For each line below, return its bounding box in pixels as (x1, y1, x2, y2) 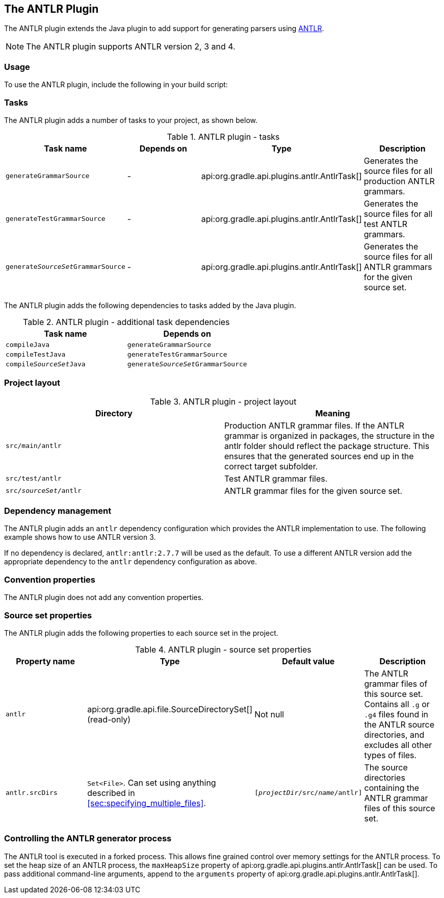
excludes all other (364, 739, 432, 750)
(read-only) (87, 714, 131, 725)
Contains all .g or (364, 699, 430, 709)
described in (87, 787, 135, 798)
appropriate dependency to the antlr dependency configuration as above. (4, 557, 257, 566)
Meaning (315, 408, 350, 418)
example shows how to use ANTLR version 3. (4, 533, 156, 542)
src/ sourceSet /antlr (6, 487, 82, 495)
